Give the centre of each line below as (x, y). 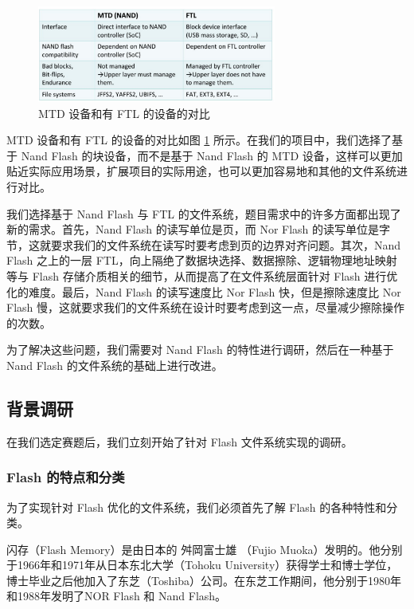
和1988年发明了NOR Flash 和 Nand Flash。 (117, 596)
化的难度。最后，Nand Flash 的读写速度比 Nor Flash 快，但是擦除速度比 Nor (204, 291)
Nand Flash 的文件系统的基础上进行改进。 (115, 365)
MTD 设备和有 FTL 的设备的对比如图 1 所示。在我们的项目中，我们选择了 (199, 140)
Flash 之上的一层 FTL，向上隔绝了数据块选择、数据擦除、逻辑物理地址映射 (202, 260)
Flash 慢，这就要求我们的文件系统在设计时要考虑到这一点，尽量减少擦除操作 (205, 307)
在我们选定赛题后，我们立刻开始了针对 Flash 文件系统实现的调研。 (180, 441)
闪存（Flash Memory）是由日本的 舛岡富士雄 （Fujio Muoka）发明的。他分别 (205, 549)
